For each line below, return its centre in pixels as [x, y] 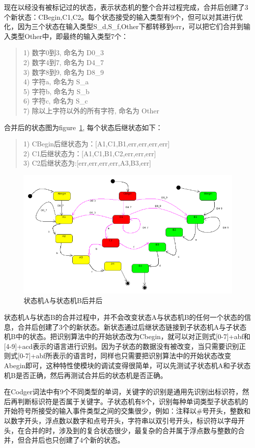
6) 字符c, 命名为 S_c [56, 101]
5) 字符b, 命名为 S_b [56, 91]
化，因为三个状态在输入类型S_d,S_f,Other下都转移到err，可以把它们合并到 [124, 26]
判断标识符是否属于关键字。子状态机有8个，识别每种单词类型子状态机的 [133, 401]
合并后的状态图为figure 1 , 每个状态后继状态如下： [83, 127]
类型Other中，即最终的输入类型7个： [69, 36]
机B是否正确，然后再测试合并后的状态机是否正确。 [85, 375]
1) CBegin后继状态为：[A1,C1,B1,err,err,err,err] [97, 144]
